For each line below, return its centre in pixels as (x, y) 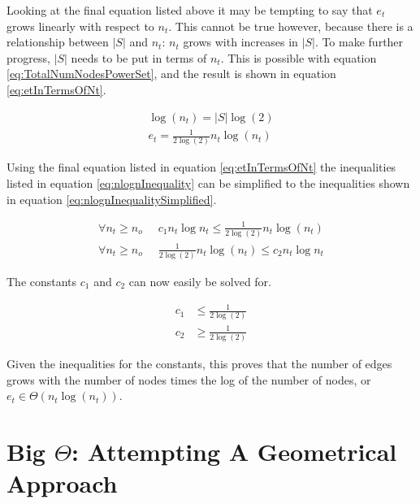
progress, (28, 57)
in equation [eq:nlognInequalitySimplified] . (112, 199)
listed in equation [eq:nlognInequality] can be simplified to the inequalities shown (208, 183)
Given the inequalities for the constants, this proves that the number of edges (199, 364)
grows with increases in (240, 42)
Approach (62, 483)
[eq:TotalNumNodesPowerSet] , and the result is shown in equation (171, 74)
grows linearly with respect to (80, 26)
